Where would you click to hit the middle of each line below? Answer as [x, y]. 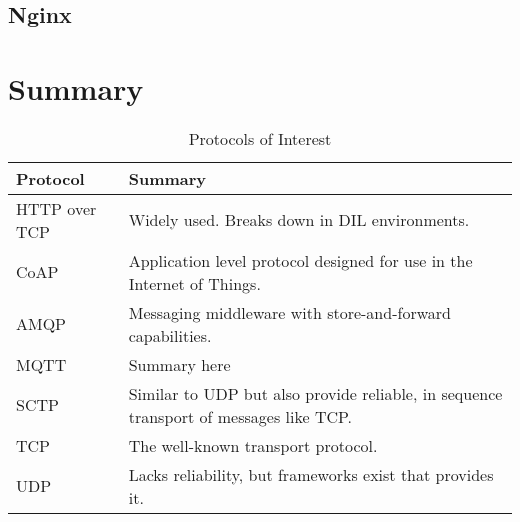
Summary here [179, 364]
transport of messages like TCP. [240, 416]
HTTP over [56, 208]
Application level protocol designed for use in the [300, 260]
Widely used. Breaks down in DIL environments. [299, 220]
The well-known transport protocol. [253, 445]
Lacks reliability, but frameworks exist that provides [311, 474]
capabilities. [170, 335]
